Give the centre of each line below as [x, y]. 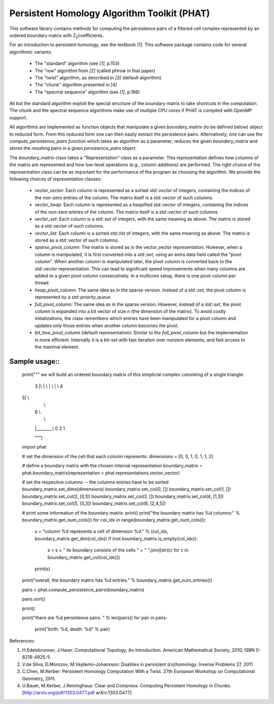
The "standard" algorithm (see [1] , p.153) [77, 63]
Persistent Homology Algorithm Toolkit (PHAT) [110, 13]
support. [18, 117]
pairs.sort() [34, 599]
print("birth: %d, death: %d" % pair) [72, 629]
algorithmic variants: [31, 52]
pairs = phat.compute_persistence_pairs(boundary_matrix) [83, 590]
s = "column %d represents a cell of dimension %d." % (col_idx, [102, 531]
